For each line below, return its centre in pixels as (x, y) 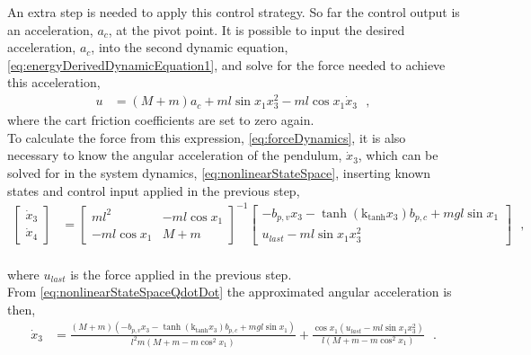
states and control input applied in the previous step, (154, 190)
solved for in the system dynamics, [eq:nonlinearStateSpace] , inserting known (219, 173)
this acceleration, (54, 82)
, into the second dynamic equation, (190, 47)
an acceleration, (50, 29)
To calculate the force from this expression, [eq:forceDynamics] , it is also (207, 137)
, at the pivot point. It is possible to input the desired (257, 29)
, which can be (398, 155)
